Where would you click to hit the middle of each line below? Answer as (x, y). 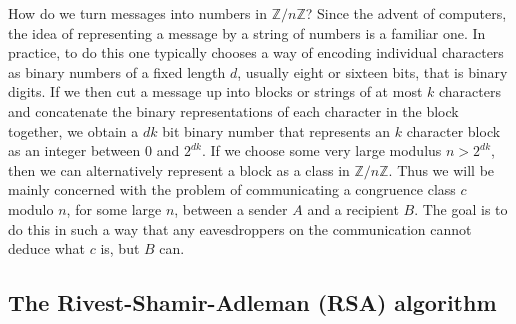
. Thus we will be (441, 169)
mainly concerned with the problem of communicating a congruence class (232, 189)
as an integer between (74, 150)
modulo (31, 208)
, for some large (114, 208)
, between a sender (231, 208)
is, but (120, 248)
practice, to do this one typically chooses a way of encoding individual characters (256, 52)
